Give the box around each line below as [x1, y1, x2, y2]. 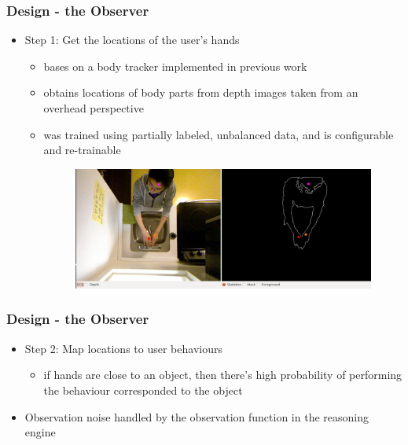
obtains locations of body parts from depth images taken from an [43, 84, 358, 101]
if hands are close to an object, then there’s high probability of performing [43, 366, 402, 383]
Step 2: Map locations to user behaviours [24, 340, 222, 356]
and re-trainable [43, 142, 121, 158]
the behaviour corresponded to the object [43, 381, 243, 398]
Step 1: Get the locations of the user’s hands [24, 31, 240, 48]
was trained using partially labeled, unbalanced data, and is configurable [43, 126, 394, 142]
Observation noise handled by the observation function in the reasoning [24, 408, 369, 425]
